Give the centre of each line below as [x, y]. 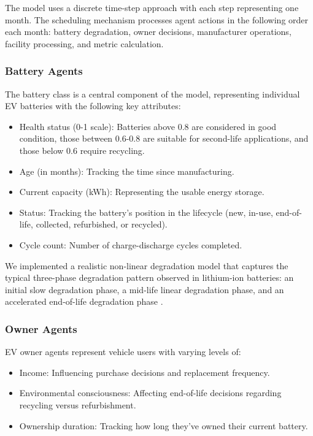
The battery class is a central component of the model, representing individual [153, 94]
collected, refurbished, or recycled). [102, 224]
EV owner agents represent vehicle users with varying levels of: [123, 352]
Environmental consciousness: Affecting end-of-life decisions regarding [150, 393]
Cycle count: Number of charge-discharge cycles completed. [131, 244]
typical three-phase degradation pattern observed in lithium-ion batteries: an [149, 277]
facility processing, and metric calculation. [84, 43]
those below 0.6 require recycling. [82, 150]
